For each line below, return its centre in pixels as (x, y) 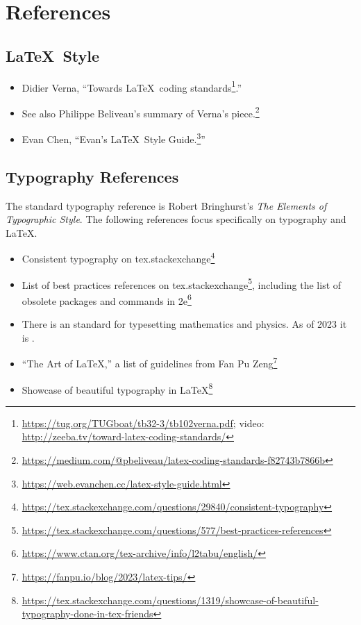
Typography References (92, 176)
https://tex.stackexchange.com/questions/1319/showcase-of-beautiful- (170, 600)
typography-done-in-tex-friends (87, 614)
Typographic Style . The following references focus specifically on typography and (176, 219)
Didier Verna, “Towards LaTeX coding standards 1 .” (132, 86)
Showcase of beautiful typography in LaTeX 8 (117, 388)
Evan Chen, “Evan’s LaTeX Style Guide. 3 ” (114, 138)
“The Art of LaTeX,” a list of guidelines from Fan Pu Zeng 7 (150, 362)
